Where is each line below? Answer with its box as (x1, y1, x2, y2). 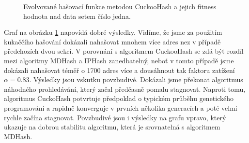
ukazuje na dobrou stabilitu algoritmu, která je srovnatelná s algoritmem (4, 122, 220, 132)
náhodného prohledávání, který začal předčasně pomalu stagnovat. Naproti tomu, (4, 84, 246, 94)
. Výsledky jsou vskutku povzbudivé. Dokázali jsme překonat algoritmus (29, 74, 243, 85)
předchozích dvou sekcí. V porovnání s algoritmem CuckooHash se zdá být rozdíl (4, 46, 244, 56)
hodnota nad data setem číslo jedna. (23, 11, 131, 21)
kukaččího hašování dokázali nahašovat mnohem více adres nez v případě (4, 36, 221, 46)
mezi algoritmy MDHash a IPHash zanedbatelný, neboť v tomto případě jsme (4, 55, 234, 65)
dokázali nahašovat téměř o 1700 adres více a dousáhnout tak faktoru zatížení (4, 65, 235, 75)
